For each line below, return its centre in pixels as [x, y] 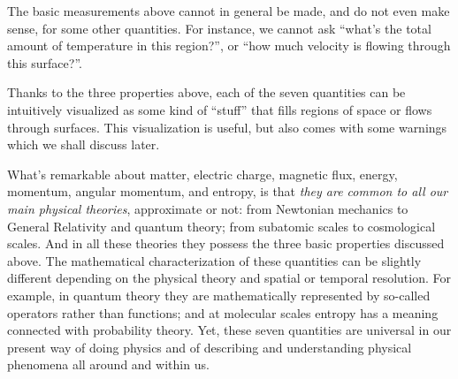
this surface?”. [45, 62]
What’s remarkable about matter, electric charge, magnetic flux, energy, [202, 174]
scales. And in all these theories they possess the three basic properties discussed [226, 243]
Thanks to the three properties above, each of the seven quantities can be [206, 92]
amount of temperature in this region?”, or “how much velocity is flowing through [229, 45]
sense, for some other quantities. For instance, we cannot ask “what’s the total [219, 28]
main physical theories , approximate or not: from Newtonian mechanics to [208, 208]
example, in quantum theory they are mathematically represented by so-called [219, 295]
